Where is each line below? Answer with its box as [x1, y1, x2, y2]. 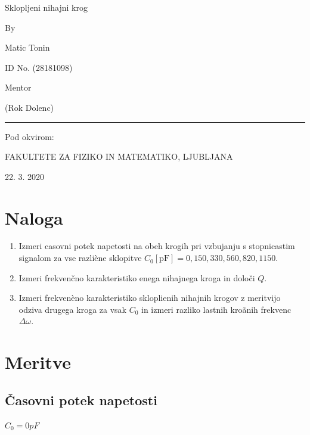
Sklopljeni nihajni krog [5, 1, 88, 13]
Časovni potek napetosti [5, 390, 157, 409]
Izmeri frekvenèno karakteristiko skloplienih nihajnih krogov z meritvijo [18, 291, 281, 304]
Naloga [5, 205, 63, 229]
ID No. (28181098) [5, 61, 73, 73]
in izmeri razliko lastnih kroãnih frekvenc [141, 303, 292, 315]
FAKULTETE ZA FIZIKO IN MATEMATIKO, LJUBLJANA [5, 150, 233, 163]
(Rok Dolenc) [5, 101, 54, 113]
